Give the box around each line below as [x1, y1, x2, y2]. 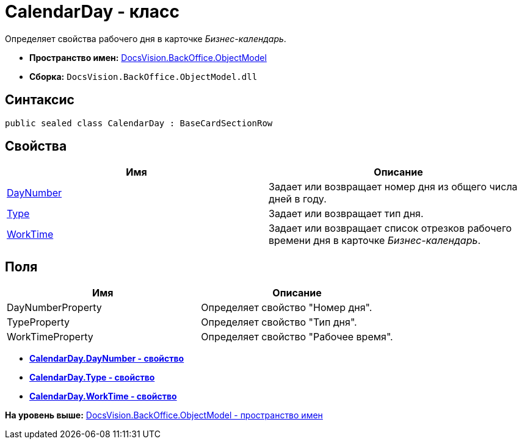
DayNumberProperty [7, 301, 102, 314]
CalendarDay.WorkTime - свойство [29, 391, 177, 402]
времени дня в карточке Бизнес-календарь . [269, 234, 480, 247]
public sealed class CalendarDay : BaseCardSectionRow [5, 118, 273, 128]
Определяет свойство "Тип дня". [201, 316, 357, 329]
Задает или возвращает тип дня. [269, 207, 424, 220]
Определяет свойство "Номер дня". [201, 301, 372, 314]
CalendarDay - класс [5, 1, 180, 22]
